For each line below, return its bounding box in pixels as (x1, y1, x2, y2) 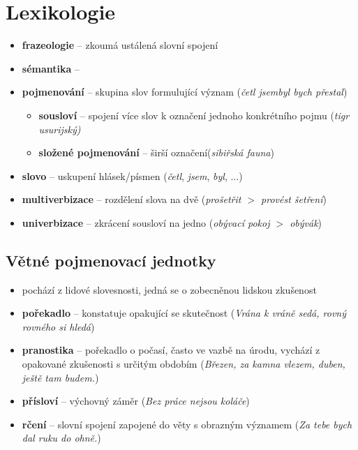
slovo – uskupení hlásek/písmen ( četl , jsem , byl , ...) (22, 168, 243, 183)
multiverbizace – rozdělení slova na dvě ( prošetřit (22, 192, 241, 207)
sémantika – (22, 61, 80, 75)
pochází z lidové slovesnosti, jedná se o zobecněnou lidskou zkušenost (22, 282, 317, 297)
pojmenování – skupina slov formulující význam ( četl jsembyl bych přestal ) (22, 84, 348, 99)
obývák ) (290, 215, 322, 230)
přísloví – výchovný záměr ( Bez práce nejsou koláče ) (22, 393, 250, 408)
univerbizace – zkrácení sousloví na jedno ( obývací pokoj (22, 215, 270, 230)
